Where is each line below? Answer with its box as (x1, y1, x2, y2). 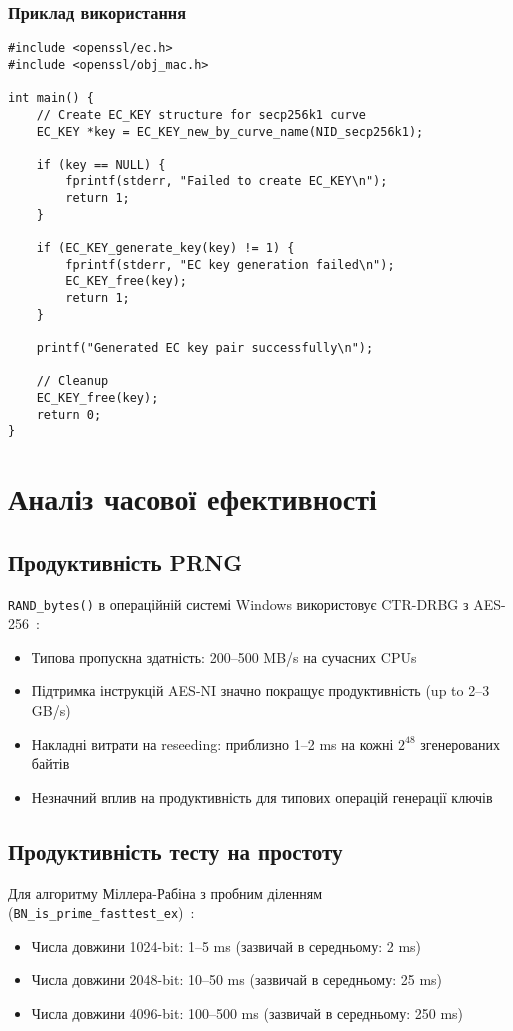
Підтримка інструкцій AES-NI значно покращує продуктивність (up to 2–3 (31, 680, 490, 701)
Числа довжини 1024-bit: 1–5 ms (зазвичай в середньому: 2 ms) (31, 935, 422, 956)
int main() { (8, 91, 94, 106)
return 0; (36, 407, 102, 422)
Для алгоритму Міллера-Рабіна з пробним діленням (8, 882, 323, 903)
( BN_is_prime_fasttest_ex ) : (8, 902, 195, 923)
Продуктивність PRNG (8, 546, 243, 577)
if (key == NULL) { (36, 157, 166, 172)
